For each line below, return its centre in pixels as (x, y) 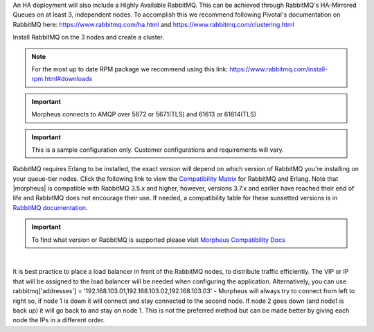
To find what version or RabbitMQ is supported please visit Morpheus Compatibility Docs (158, 240)
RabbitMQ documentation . (50, 207)
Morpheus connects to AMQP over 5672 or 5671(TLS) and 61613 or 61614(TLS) (144, 114)
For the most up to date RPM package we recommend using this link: (130, 69)
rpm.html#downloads (62, 79)
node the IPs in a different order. (59, 320)
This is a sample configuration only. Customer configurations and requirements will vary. (158, 150)
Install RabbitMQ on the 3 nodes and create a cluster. (89, 37)
